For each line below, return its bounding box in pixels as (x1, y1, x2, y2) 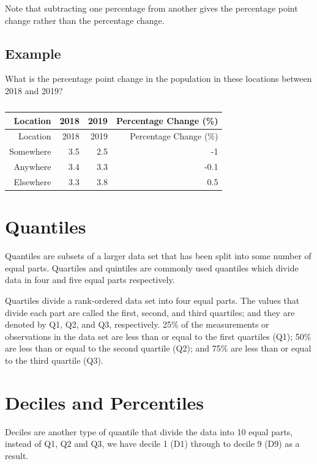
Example (5, 43, 61, 62)
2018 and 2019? (5, 84, 63, 97)
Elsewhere (13, 175, 51, 188)
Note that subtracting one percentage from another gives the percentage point (5, 2, 298, 14)
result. (5, 449, 29, 462)
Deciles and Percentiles (5, 389, 204, 414)
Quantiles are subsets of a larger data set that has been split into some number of (5, 249, 311, 262)
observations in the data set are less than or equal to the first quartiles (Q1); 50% (5, 330, 311, 342)
